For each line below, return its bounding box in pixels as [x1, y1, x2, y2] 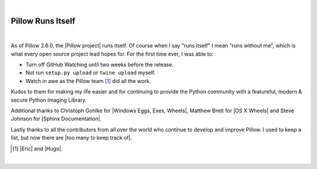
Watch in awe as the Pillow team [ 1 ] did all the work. [25, 77, 151, 84]
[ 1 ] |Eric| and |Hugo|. [12, 145, 63, 152]
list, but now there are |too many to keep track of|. [11, 134, 132, 142]
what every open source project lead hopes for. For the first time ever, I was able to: [11, 50, 214, 57]
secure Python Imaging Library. [11, 96, 87, 104]
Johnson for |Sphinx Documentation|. [11, 115, 102, 122]
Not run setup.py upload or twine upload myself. [25, 69, 156, 76]
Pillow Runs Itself [11, 16, 76, 26]
